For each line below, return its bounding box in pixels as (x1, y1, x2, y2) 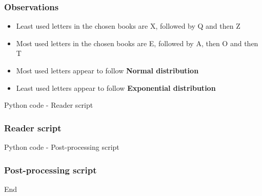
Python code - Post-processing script (4, 142, 119, 152)
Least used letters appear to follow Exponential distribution (16, 82, 216, 93)
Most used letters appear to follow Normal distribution (16, 65, 199, 75)
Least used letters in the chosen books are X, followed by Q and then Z (16, 21, 240, 31)
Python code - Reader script (4, 100, 93, 110)
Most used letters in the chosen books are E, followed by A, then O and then (16, 37, 258, 48)
